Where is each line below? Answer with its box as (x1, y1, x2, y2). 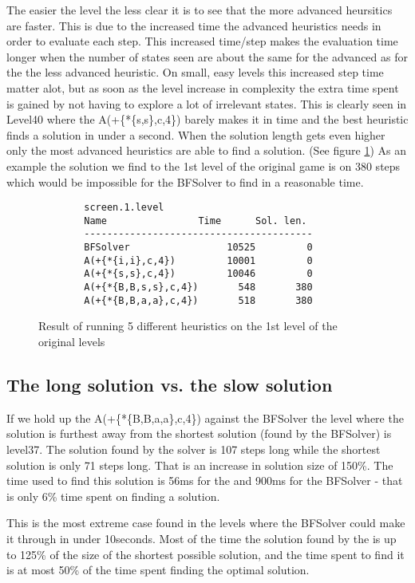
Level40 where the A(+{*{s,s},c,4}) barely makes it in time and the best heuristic (6, 111, 409, 128)
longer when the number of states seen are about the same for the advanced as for (6, 48, 408, 65)
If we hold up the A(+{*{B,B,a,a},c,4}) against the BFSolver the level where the (6, 409, 404, 426)
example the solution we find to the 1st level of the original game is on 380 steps (6, 157, 401, 174)
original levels (38, 333, 105, 349)
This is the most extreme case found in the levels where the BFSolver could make (6, 514, 405, 531)
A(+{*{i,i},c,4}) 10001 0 (84, 254, 313, 266)
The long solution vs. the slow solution (6, 372, 333, 396)
